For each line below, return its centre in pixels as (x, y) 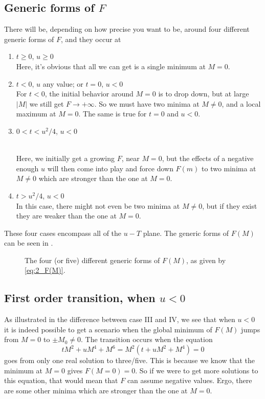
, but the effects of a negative (208, 158)
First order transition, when (80, 298)
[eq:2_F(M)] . (45, 270)
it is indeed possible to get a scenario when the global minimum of (108, 329)
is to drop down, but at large (204, 94)
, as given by (206, 260)
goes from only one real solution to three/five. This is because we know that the (130, 360)
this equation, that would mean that (61, 380)
